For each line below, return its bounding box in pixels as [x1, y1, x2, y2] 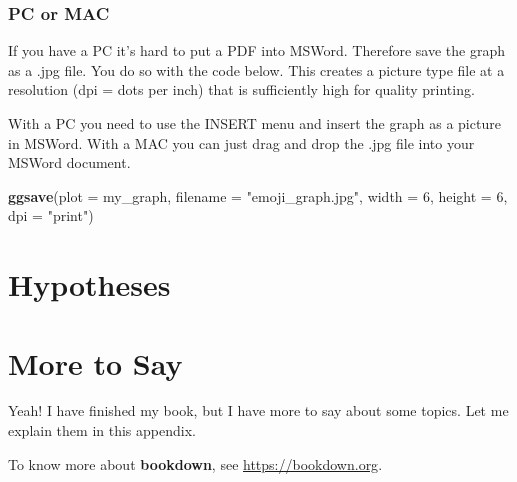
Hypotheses [8, 264, 171, 305]
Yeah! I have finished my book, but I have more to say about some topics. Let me [8, 400, 509, 421]
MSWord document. [8, 152, 131, 173]
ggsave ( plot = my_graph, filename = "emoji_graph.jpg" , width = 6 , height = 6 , [8, 185, 508, 206]
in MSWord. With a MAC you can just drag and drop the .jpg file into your [8, 132, 475, 153]
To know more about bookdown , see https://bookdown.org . [8, 453, 383, 474]
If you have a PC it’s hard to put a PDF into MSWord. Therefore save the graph [8, 40, 505, 61]
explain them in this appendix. [8, 420, 196, 441]
